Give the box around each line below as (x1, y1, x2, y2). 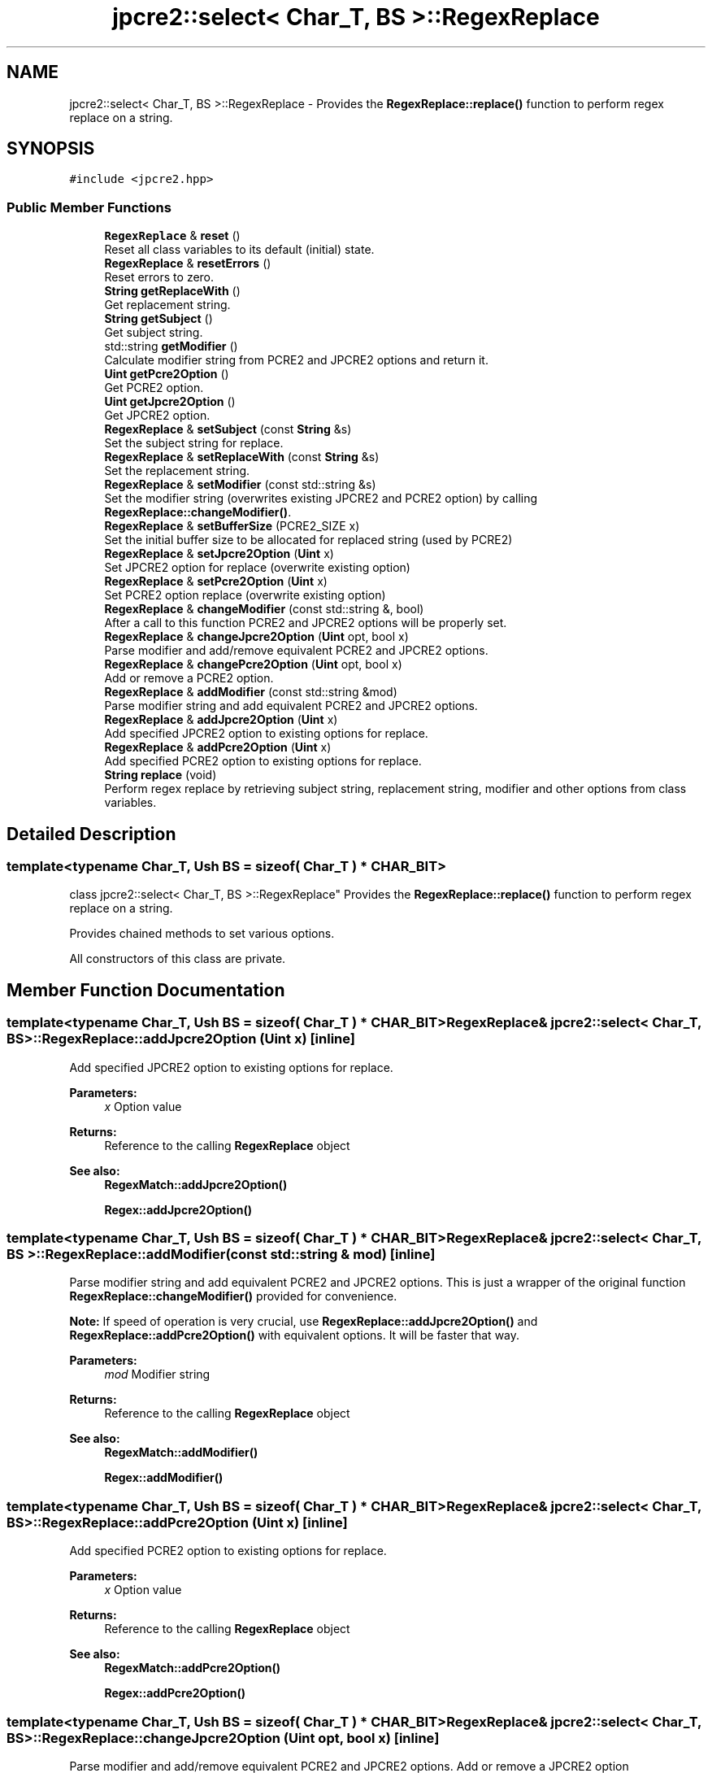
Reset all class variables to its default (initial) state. (104, 242, 375, 257)
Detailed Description (7, 823, 176, 844)
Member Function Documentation (7, 979, 285, 1000)
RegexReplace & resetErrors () (104, 256, 271, 271)
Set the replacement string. (104, 464, 250, 478)
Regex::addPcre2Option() (104, 1686, 246, 1701)
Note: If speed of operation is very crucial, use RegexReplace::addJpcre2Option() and (69, 1314, 538, 1329)
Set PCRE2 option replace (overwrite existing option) (104, 588, 386, 603)
